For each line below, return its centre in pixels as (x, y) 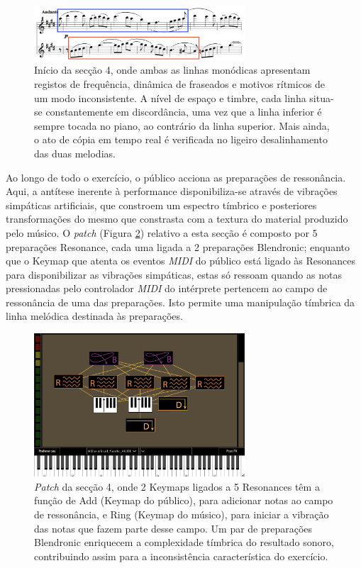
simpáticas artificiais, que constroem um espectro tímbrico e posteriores (161, 205)
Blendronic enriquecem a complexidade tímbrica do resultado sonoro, (184, 542)
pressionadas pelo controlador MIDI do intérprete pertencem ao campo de (167, 288)
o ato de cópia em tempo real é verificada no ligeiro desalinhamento (181, 139)
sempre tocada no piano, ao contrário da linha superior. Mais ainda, (182, 125)
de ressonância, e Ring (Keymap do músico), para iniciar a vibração (182, 514)
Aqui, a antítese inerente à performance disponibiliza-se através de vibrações (172, 191)
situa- (322, 98)
